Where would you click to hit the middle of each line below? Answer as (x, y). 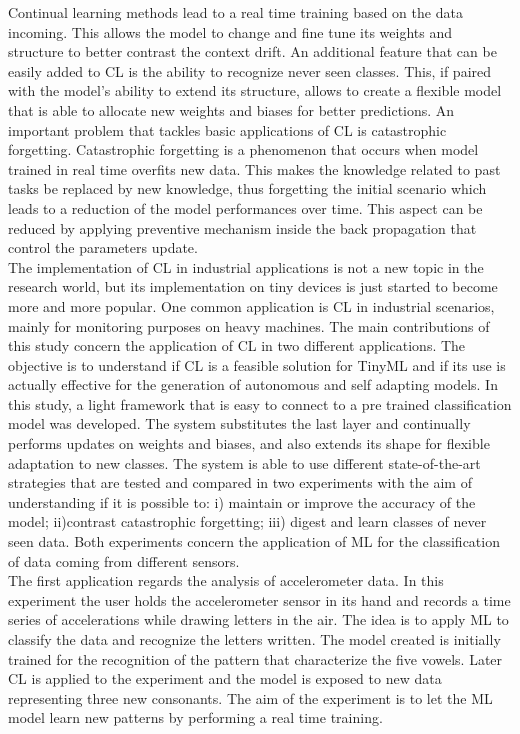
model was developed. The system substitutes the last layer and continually (239, 423)
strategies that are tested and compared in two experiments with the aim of (240, 482)
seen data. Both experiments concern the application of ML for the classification (254, 541)
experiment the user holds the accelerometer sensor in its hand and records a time (259, 599)
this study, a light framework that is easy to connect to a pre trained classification (260, 403)
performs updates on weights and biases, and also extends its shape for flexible (249, 443)
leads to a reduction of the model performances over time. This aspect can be (245, 207)
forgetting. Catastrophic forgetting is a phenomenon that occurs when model (243, 149)
